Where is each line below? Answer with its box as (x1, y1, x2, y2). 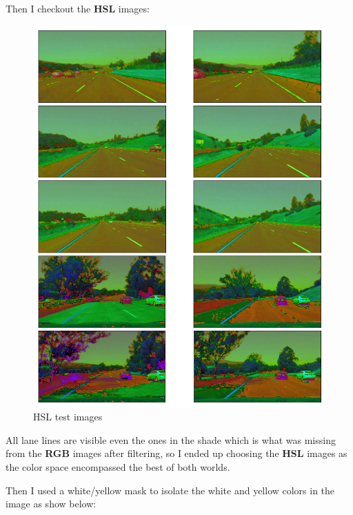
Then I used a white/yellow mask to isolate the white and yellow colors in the (6, 483, 335, 497)
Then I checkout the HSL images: (6, 1, 150, 15)
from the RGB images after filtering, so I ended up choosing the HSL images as (6, 446, 347, 460)
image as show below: (6, 496, 97, 511)
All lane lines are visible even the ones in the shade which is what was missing (6, 432, 336, 447)
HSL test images (33, 409, 103, 424)
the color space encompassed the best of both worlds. (6, 459, 230, 474)
